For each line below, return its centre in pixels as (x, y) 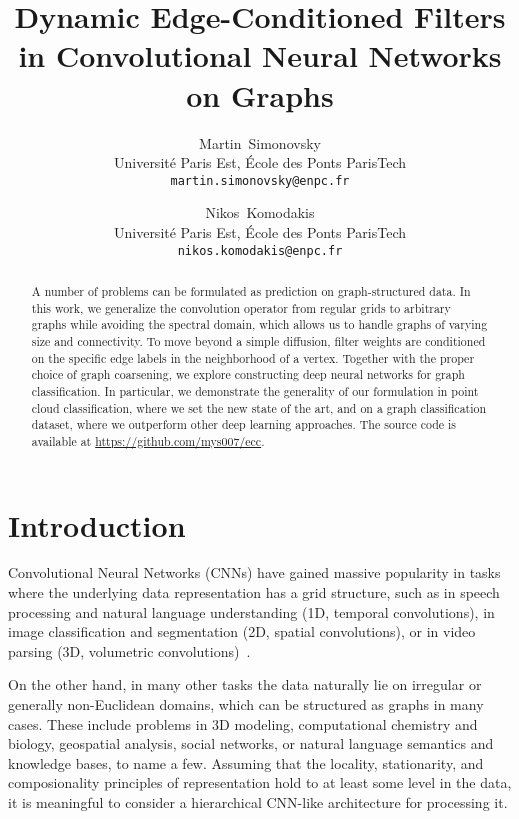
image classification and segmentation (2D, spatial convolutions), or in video (242, 631)
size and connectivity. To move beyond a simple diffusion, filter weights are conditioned (258, 340)
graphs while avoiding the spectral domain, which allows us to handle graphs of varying (259, 324)
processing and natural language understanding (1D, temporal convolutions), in (251, 611)
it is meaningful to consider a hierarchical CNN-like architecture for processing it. (258, 802)
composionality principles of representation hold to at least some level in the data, (260, 782)
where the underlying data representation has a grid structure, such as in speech (254, 592)
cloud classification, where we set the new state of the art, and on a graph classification (259, 407)
